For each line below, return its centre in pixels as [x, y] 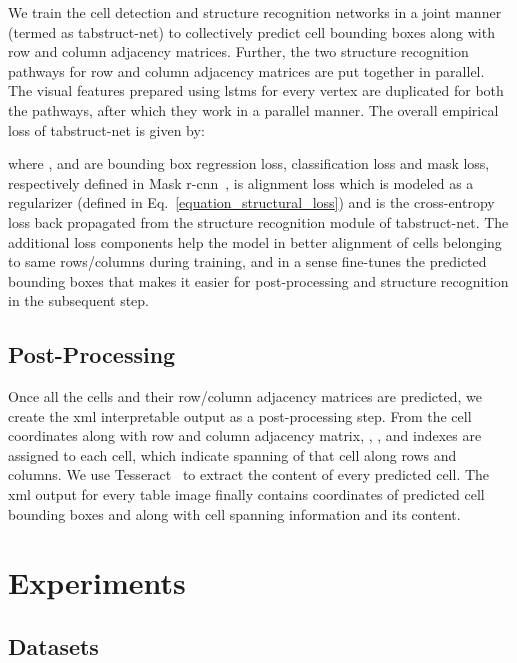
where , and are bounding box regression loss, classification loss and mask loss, [249, 163]
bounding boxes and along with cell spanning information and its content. [234, 513]
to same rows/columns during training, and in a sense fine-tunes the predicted [247, 261]
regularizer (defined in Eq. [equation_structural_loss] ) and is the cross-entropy [251, 202]
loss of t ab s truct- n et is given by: [106, 129]
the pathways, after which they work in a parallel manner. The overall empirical [253, 109]
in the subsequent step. [79, 300]
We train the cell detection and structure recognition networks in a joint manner [255, 12]
